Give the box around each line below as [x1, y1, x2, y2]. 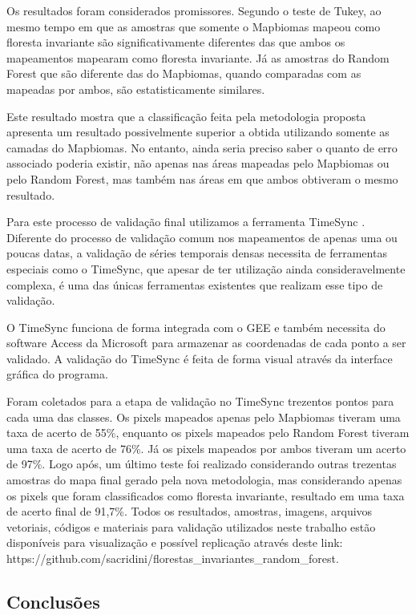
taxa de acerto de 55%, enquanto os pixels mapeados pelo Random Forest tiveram [6, 424, 410, 441]
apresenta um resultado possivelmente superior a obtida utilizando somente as [6, 123, 390, 140]
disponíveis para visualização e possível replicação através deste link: [6, 534, 343, 551]
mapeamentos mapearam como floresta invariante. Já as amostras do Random [6, 49, 390, 66]
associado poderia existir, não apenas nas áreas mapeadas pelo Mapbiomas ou [6, 155, 390, 172]
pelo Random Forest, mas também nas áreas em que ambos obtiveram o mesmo [6, 170, 398, 187]
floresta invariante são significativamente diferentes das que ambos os [6, 34, 345, 51]
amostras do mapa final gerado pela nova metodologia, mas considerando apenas [6, 471, 402, 488]
